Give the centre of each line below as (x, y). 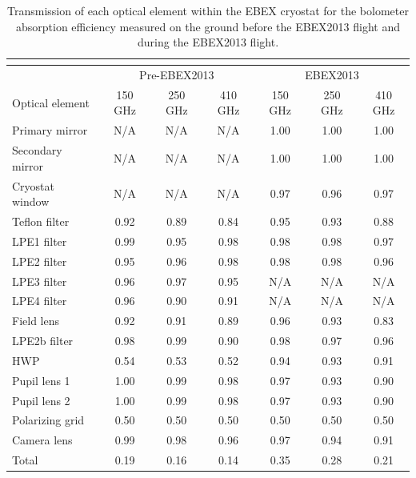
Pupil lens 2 (41, 400)
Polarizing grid (48, 420)
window (31, 201)
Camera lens (42, 440)
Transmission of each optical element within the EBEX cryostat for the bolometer (208, 10)
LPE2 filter (40, 261)
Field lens (36, 321)
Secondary (37, 150)
